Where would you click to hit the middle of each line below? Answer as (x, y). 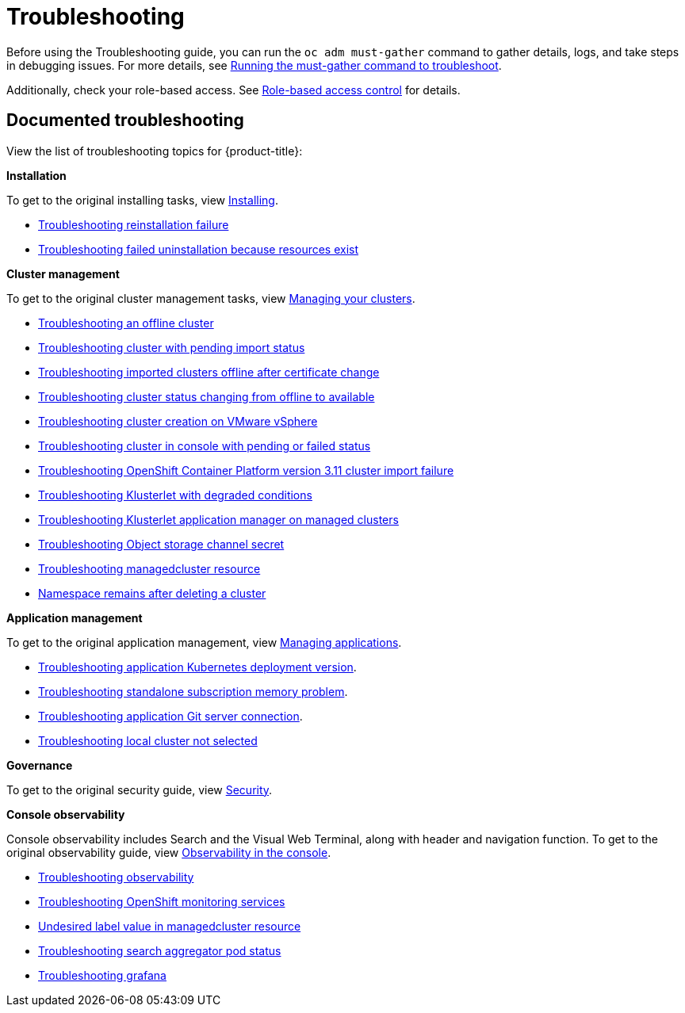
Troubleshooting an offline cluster (126, 323)
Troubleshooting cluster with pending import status (172, 347)
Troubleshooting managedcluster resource (149, 568)
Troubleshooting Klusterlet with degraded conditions (175, 495)
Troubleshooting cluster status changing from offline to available (207, 396)
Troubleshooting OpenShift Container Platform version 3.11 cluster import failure (246, 470)
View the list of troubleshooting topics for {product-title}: (155, 151)
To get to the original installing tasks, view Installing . (142, 200)
